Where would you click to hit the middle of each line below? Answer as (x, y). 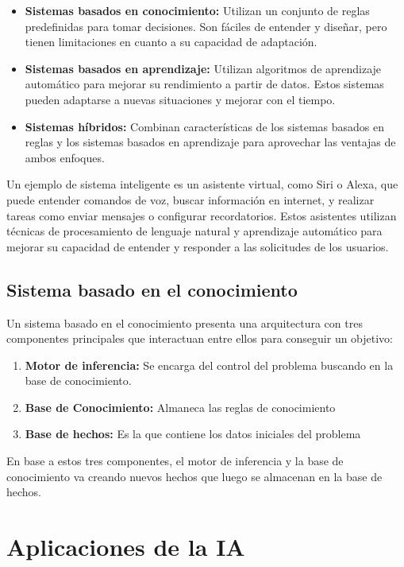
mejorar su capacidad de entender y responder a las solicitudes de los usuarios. (198, 246)
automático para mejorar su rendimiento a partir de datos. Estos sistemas (204, 84)
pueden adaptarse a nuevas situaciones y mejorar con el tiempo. (180, 99)
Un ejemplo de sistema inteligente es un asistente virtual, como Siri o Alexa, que (202, 184)
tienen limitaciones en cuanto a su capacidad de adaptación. (171, 42)
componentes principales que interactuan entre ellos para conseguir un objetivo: (200, 338)
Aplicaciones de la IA (126, 547)
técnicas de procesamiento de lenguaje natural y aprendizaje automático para (194, 231)
